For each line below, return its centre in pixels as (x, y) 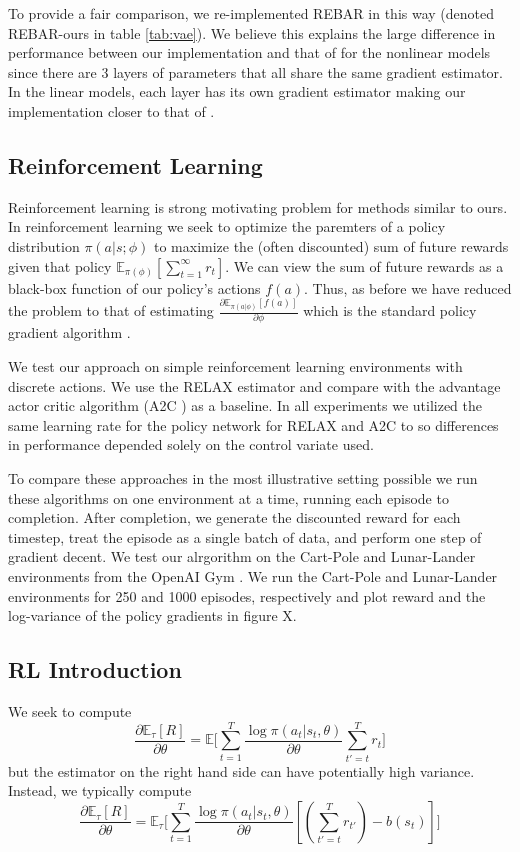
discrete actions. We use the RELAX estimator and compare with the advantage (254, 385)
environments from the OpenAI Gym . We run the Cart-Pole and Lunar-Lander (253, 575)
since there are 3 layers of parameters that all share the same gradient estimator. (255, 71)
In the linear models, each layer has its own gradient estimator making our (237, 91)
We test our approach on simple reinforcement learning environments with (235, 366)
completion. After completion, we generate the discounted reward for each (234, 517)
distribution (44, 245)
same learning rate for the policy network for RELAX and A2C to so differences (253, 424)
